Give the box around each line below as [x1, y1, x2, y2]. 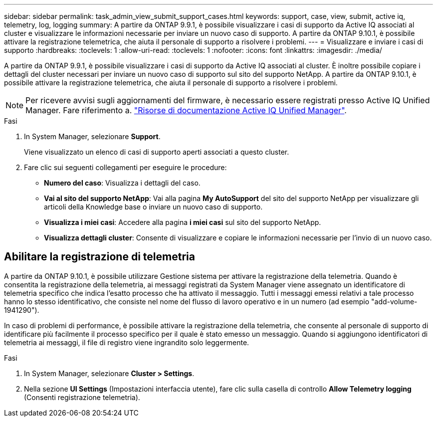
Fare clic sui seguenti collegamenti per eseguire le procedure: [24, 163, 227, 172]
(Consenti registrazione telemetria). [24, 393, 140, 402]
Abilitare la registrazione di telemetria [4, 250, 195, 263]
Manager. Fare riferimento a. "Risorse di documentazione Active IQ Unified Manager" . [25, 105, 347, 115]
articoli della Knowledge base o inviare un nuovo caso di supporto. [44, 203, 263, 211]
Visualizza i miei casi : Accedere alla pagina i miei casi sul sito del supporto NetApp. [44, 218, 321, 226]
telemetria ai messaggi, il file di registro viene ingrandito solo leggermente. [4, 338, 249, 347]
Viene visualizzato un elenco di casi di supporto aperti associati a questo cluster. [24, 148, 289, 156]
